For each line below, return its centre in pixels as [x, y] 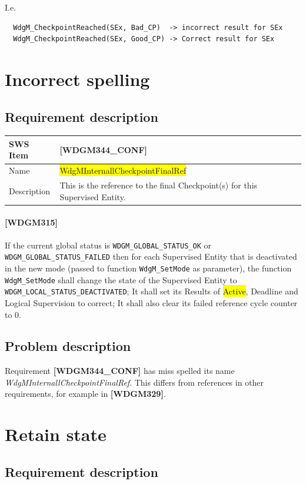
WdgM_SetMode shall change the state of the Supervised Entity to [121, 279]
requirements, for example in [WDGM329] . [85, 394]
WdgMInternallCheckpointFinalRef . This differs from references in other [134, 382]
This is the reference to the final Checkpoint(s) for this [159, 185]
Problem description [68, 346]
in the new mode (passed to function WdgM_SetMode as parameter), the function [148, 268]
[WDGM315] [31, 222]
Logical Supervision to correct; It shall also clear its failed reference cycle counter [151, 302]
